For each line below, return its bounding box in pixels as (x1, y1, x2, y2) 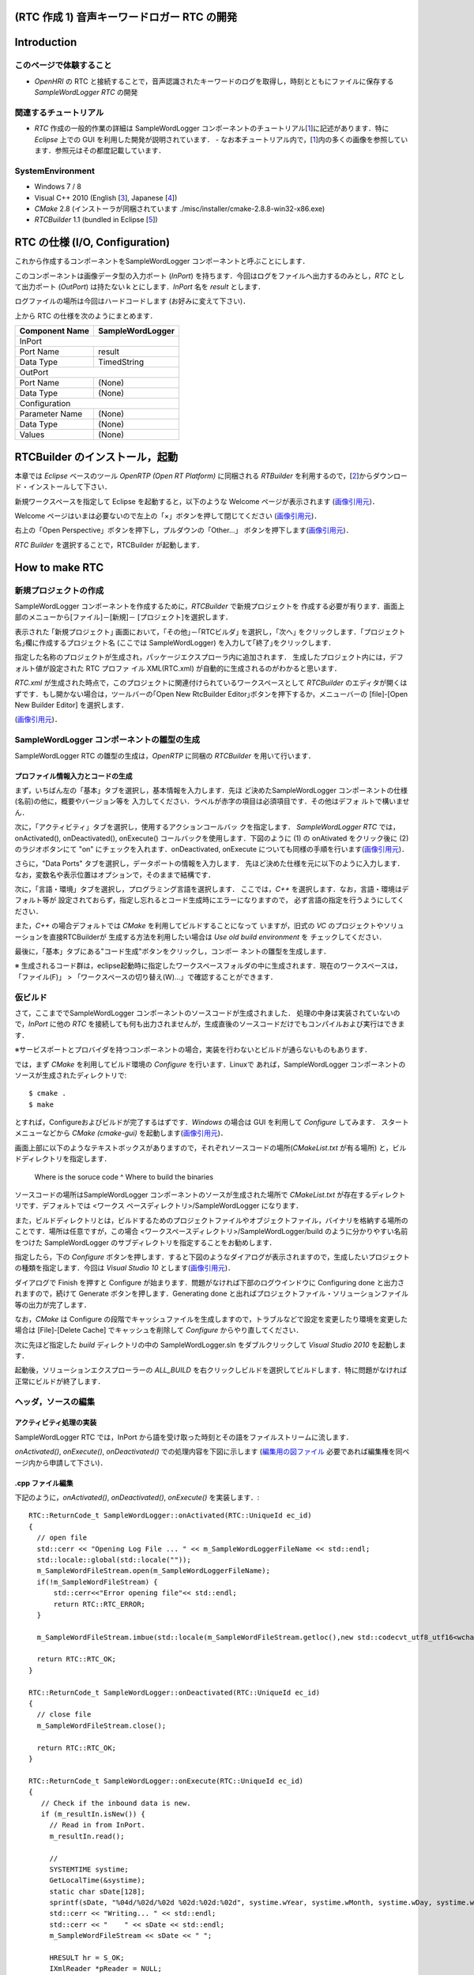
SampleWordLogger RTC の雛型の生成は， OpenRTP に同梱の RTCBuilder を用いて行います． (14, 750, 315, 760)
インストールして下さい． (28, 482, 112, 491)
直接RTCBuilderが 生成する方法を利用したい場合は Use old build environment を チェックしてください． (48, 932, 386, 942)
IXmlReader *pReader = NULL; (49, 1964, 162, 1973)
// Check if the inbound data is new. (40, 1798, 191, 1808)
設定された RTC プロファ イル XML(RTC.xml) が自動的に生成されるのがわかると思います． (48, 664, 341, 673)
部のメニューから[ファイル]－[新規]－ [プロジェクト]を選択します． (14, 612, 233, 622)
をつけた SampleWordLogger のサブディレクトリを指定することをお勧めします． (14, 1237, 276, 1247)
